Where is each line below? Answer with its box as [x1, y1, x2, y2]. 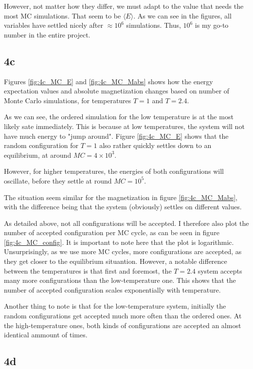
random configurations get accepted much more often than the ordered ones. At [4, 311, 242, 321]
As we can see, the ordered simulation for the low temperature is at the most [4, 111, 234, 122]
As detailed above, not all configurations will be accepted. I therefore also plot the [4, 218, 249, 228]
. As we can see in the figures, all [133, 10, 232, 20]
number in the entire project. [4, 29, 90, 39]
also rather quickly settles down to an [99, 140, 212, 150]
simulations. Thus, [126, 20, 181, 30]
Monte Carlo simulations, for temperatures [4, 95, 131, 105]
